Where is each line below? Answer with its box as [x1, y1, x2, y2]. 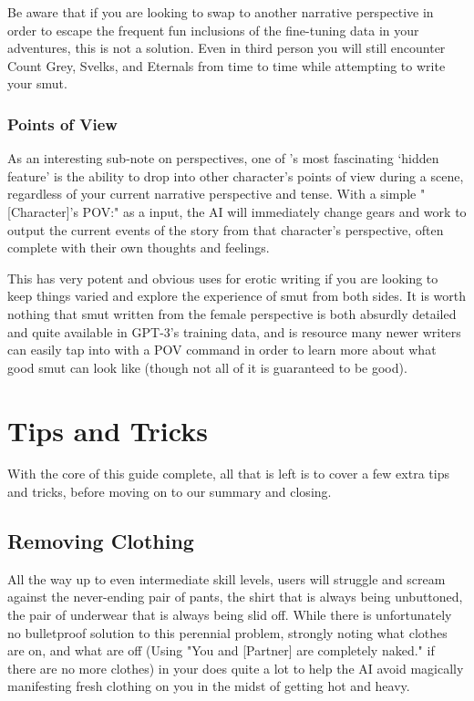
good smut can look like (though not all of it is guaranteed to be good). [7, 357, 407, 376]
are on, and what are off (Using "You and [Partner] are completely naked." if [7, 641, 435, 660]
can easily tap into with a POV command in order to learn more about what [7, 340, 437, 359]
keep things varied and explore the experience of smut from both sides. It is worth [7, 286, 467, 305]
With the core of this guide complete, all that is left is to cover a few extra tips [7, 464, 449, 483]
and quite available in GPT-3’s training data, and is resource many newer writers [7, 322, 461, 341]
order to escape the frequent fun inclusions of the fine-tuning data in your [7, 20, 419, 39]
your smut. [7, 74, 67, 93]
